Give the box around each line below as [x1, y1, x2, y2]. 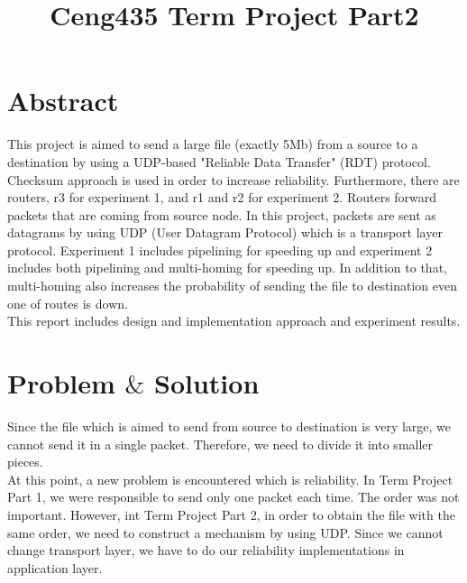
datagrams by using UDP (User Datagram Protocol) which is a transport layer [7, 223, 443, 242]
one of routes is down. [7, 293, 128, 312]
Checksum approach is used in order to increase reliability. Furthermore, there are [7, 170, 460, 189]
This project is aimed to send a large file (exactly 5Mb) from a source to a [7, 134, 418, 153]
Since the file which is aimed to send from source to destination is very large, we [7, 416, 452, 435]
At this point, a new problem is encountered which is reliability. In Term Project [7, 469, 453, 488]
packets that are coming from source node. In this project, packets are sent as [7, 205, 436, 224]
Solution [154, 365, 260, 402]
